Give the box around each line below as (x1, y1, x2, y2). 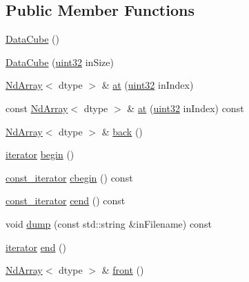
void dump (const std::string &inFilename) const (6, 216, 212, 230)
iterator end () (6, 239, 67, 254)
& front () (101, 263, 144, 277)
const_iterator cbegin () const (6, 170, 133, 184)
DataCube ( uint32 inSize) (6, 54, 114, 69)
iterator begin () (6, 147, 74, 162)
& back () (101, 124, 143, 138)
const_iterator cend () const (6, 193, 126, 208)
